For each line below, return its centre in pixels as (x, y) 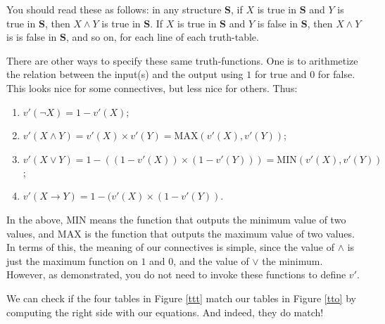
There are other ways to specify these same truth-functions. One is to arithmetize (182, 60)
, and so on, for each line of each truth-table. (163, 37)
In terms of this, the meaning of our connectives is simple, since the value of (170, 247)
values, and (31, 233)
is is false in (32, 37)
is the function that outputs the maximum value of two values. (220, 233)
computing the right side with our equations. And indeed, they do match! (165, 312)
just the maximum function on (72, 260)
